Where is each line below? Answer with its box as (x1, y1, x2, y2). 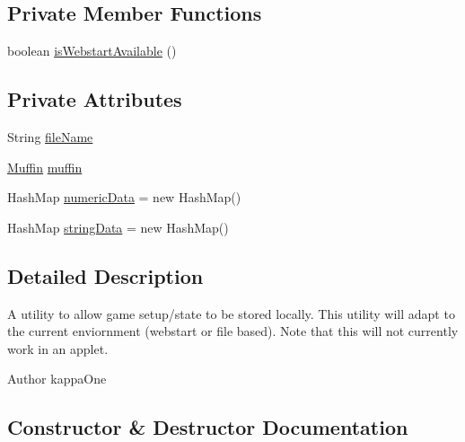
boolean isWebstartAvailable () (7, 41, 177, 60)
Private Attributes (7, 85, 182, 113)
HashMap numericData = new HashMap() (7, 188, 241, 207)
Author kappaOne (7, 369, 107, 388)
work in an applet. (7, 339, 109, 358)
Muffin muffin (7, 157, 83, 176)
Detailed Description (7, 261, 204, 289)
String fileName (7, 128, 93, 146)
